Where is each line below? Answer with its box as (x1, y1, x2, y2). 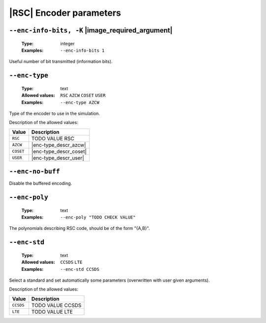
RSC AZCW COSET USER (60, 93, 106, 98)
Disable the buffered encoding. (9, 180, 72, 187)
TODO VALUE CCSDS (31, 302, 82, 309)
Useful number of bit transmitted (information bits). (9, 59, 113, 65)
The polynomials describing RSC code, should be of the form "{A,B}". (9, 226, 150, 231)
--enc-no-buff (9, 167, 60, 176)
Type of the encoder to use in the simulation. (9, 110, 100, 116)
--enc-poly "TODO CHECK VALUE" (60, 215, 136, 220)
